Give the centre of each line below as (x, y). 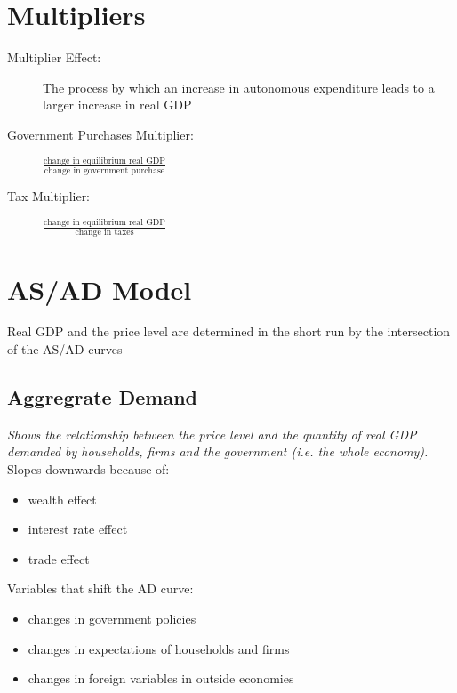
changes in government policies (112, 619)
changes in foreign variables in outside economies (161, 678)
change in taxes (104, 233)
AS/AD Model (100, 289)
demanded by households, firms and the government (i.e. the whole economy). (218, 451)
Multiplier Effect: (54, 57)
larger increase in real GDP (117, 105)
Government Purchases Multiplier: (100, 134)
